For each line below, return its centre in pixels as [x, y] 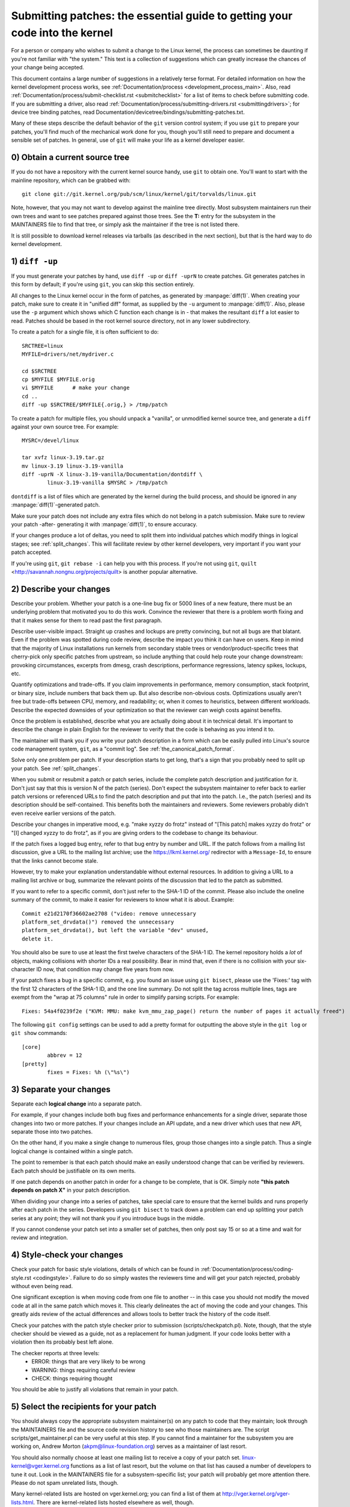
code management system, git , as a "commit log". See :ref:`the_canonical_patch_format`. [123, 749]
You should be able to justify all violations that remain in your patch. [95, 1389]
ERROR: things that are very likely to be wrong [88, 1362]
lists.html [22, 1502]
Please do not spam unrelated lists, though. [65, 1482]
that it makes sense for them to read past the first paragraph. [87, 620]
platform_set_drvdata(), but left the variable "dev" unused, [115, 930]
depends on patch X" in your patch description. [71, 1190]
